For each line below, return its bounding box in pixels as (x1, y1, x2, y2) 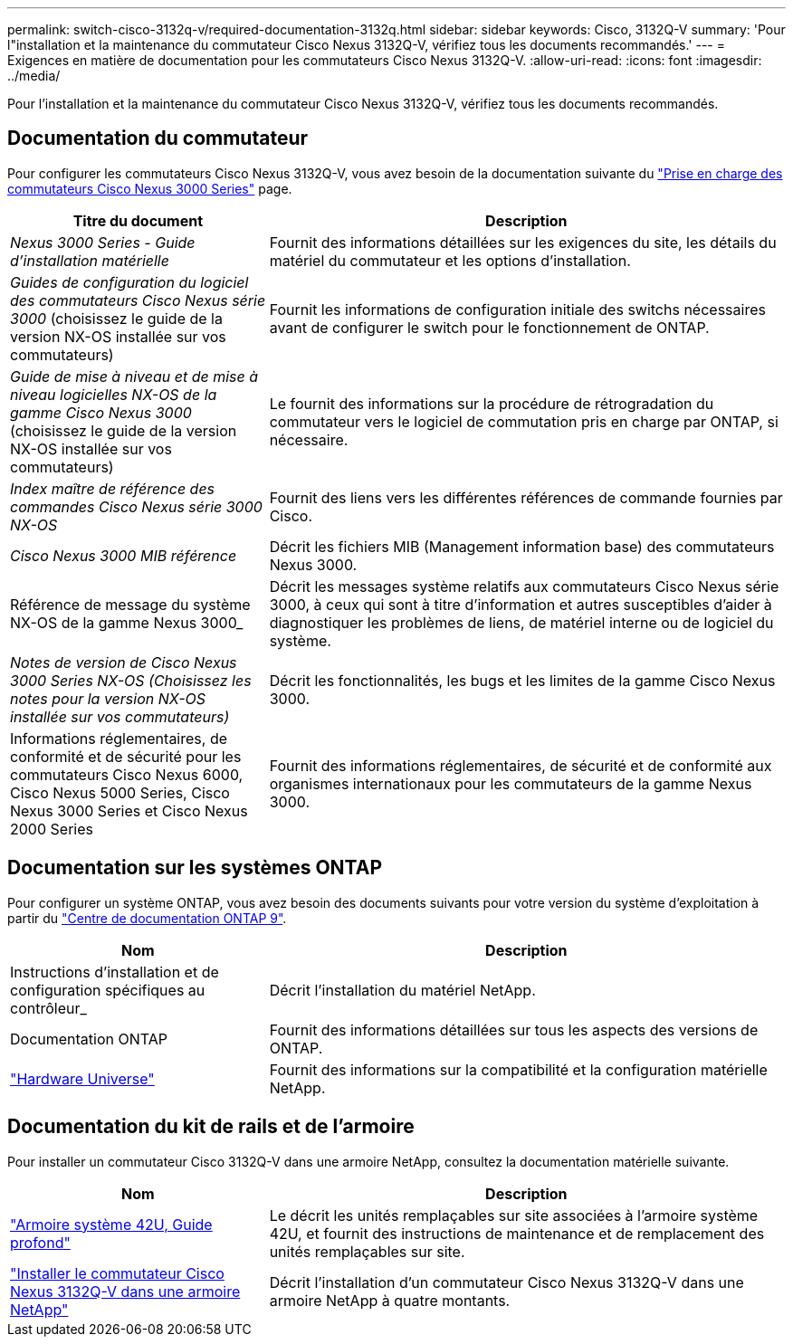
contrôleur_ (10, 998, 87, 1017)
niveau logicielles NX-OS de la (10, 385, 217, 404)
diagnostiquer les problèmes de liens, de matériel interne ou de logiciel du (269, 613, 774, 632)
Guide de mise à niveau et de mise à (10, 367, 259, 386)
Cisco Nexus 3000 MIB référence (10, 546, 237, 565)
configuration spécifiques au (10, 980, 205, 999)
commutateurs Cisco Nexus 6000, (10, 765, 244, 784)
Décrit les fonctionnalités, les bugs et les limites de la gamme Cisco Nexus (269, 671, 776, 690)
